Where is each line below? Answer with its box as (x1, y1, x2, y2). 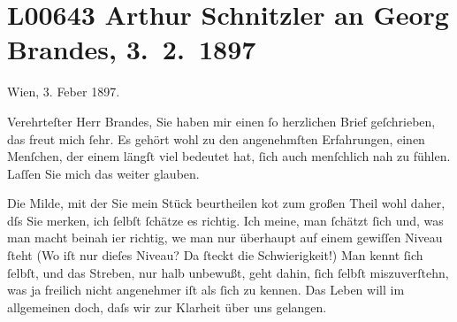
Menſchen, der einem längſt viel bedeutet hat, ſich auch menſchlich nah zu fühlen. (7, 147, 451, 165)
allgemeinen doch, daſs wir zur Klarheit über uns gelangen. (7, 297, 327, 316)
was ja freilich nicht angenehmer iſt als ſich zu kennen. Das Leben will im (7, 280, 405, 299)
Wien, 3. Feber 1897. (7, 82, 120, 101)
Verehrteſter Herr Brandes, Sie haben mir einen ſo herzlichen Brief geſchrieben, (7, 111, 436, 130)
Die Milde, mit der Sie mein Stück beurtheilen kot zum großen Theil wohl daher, (7, 194, 446, 212)
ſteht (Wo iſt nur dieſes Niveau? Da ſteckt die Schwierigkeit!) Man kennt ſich (7, 246, 423, 264)
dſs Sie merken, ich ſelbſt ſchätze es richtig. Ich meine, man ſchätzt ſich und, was (7, 211, 444, 229)
